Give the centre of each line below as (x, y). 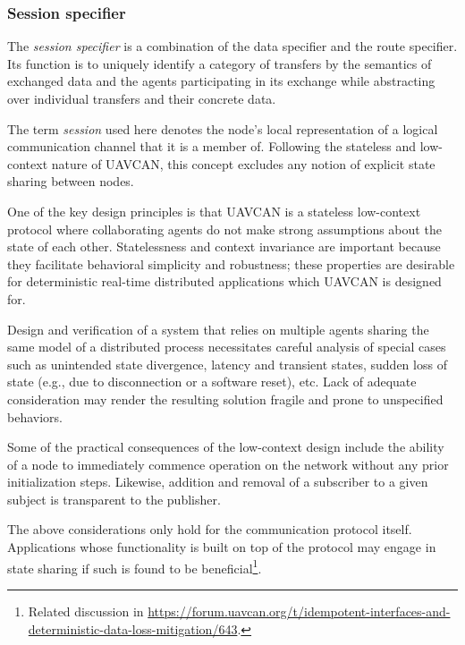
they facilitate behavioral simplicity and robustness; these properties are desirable (231, 263)
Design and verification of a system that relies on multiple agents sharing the (218, 329)
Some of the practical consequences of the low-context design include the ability (226, 447)
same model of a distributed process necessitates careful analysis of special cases (227, 347)
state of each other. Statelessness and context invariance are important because (224, 246)
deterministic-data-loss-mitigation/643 (133, 628)
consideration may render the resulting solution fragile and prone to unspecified (225, 399)
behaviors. (35, 416)
